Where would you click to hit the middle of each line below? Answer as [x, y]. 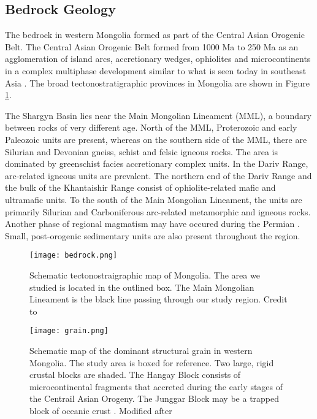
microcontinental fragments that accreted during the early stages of [156, 386]
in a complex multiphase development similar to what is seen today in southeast [156, 70]
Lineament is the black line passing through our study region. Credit [158, 299]
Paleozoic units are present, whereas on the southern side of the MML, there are [156, 139]
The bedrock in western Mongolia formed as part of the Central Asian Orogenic [155, 35]
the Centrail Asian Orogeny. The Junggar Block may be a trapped [155, 398]
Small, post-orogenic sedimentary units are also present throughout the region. [153, 235]
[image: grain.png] [69, 331]
